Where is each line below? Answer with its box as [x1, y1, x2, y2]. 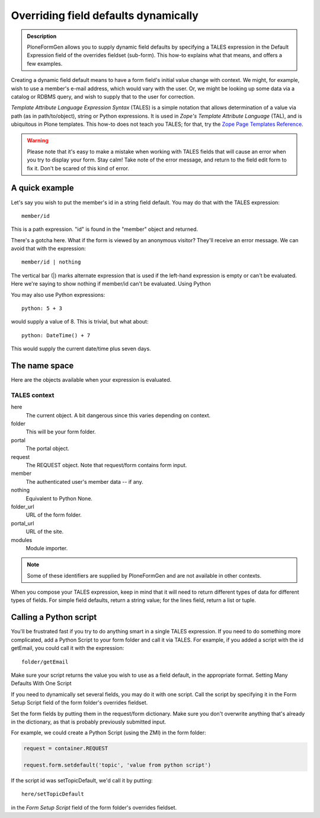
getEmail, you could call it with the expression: [11, 645, 124, 652]
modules [11, 536, 33, 543]
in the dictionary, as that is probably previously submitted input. [11, 718, 167, 725]
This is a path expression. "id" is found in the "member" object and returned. [11, 226, 199, 233]
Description [27, 33, 57, 40]
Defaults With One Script [11, 680, 72, 687]
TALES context [11, 391, 55, 399]
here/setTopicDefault [21, 791, 84, 798]
